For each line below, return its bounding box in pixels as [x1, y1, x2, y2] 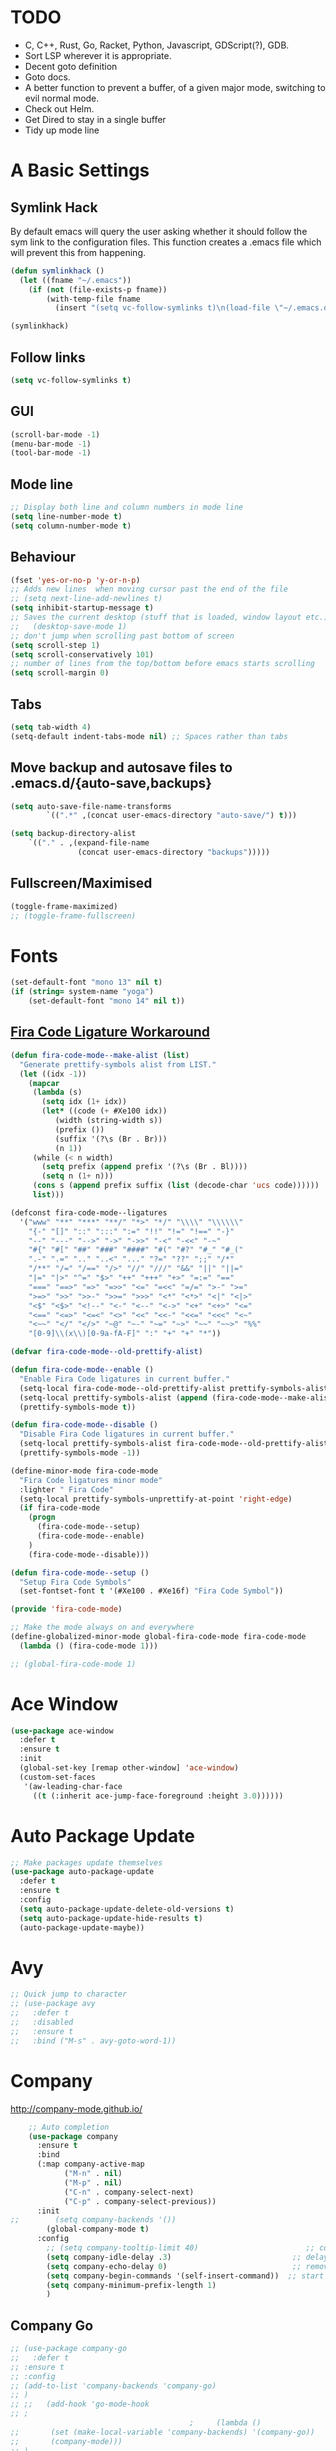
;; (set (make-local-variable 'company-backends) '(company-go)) [10, 2427, 315, 2437]
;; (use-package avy [10, 1999, 97, 2009]
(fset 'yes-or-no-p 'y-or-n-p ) [10, 575, 141, 585]
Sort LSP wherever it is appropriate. [24, 49, 172, 61]
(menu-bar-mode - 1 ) [10, 439, 92, 449]
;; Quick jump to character [10, 1989, 128, 2000]
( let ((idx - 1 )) [19, 1069, 87, 1079]
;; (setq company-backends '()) [10, 2215, 177, 2225]
